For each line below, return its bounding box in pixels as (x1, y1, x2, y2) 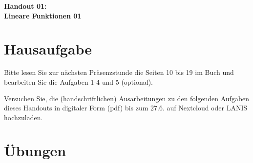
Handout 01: (4, 1, 47, 11)
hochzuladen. (4, 112, 43, 122)
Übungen (4, 141, 66, 161)
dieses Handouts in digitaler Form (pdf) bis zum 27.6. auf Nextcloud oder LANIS (4, 103, 248, 113)
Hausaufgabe (4, 39, 92, 59)
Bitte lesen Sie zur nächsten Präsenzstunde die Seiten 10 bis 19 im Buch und (4, 67, 234, 77)
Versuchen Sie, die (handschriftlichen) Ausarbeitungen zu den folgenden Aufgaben (4, 93, 250, 103)
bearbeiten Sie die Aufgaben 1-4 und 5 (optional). (4, 76, 153, 87)
